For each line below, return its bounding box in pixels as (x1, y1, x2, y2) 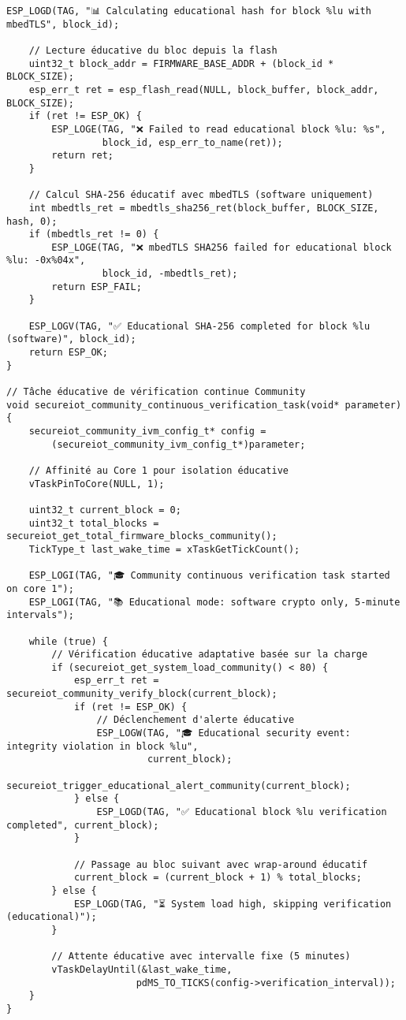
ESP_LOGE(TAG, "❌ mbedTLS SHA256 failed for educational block (51, 241, 392, 253)
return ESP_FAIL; (51, 281, 142, 292)
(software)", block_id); (6, 333, 136, 345)
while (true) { (28, 635, 108, 647)
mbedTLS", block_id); (6, 18, 120, 30)
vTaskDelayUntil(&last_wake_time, (51, 963, 233, 975)
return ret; (51, 150, 114, 162)
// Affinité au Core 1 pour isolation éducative (28, 464, 289, 476)
